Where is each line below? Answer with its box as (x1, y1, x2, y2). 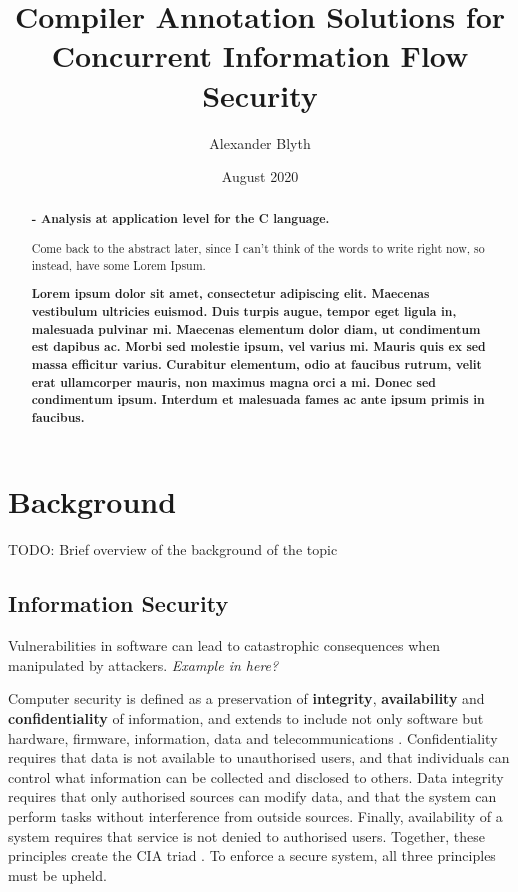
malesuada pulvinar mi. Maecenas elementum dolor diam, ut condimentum (31, 320, 481, 338)
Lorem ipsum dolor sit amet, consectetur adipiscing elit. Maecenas (31, 285, 430, 303)
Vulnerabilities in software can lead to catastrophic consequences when (8, 635, 441, 656)
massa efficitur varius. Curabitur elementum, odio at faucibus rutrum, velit (31, 355, 482, 373)
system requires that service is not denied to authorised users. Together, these (8, 825, 485, 846)
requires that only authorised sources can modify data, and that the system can (8, 786, 497, 807)
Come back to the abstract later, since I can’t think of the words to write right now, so (31, 240, 485, 257)
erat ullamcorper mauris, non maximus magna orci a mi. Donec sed (31, 373, 436, 391)
